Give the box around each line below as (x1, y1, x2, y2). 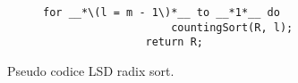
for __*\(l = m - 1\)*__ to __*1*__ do (43, 6, 280, 19)
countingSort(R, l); (171, 21, 294, 34)
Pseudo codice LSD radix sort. (7, 61, 175, 79)
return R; (145, 36, 203, 49)
